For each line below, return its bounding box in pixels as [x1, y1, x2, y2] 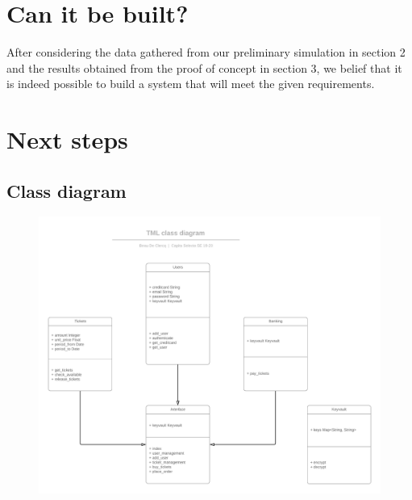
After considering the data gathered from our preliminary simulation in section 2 [6, 44, 406, 61]
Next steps [6, 123, 128, 156]
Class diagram [6, 178, 127, 203]
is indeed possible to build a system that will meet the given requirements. [6, 75, 375, 92]
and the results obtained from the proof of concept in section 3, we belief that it [6, 59, 402, 76]
